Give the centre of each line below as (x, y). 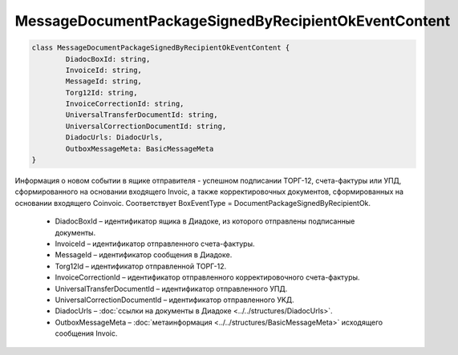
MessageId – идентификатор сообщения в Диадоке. (144, 255)
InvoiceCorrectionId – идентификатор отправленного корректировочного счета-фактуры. (207, 277)
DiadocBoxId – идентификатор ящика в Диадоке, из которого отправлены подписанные (205, 221)
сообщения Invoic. (86, 333)
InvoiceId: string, (103, 70)
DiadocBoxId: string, (108, 59)
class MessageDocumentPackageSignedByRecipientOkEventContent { (161, 48)
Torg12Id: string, (101, 93)
